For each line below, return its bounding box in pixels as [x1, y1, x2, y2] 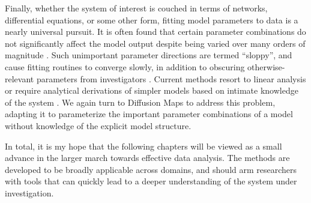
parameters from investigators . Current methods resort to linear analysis [36, 72, 306, 85]
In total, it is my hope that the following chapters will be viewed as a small [5, 139, 282, 152]
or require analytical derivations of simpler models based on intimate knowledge [5, 84, 298, 97]
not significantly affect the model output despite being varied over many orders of [5, 37, 306, 49]
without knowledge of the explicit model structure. [5, 119, 192, 132]
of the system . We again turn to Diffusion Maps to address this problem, [5, 95, 276, 108]
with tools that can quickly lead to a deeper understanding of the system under [5, 175, 297, 187]
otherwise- [247, 60, 285, 73]
